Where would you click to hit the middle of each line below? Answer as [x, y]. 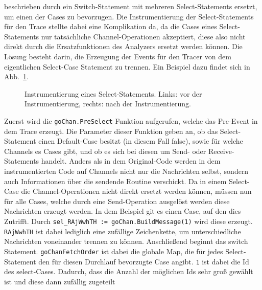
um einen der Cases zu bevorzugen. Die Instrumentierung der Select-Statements [129, 16]
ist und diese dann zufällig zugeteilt [60, 281]
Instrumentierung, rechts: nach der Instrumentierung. [108, 104]
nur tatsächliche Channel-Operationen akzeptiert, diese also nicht [143, 36]
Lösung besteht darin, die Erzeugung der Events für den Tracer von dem [118, 56]
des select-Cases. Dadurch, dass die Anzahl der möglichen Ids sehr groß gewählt [129, 271]
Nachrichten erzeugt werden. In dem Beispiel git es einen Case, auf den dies [123, 211]
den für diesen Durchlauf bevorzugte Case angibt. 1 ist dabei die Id [144, 261]
